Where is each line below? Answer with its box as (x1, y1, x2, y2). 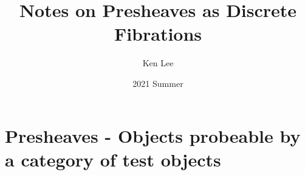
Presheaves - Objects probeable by (5, 123, 301, 148)
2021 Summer (132, 77, 183, 89)
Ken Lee (142, 57, 174, 69)
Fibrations (114, 21, 202, 46)
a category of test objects (5, 146, 221, 171)
